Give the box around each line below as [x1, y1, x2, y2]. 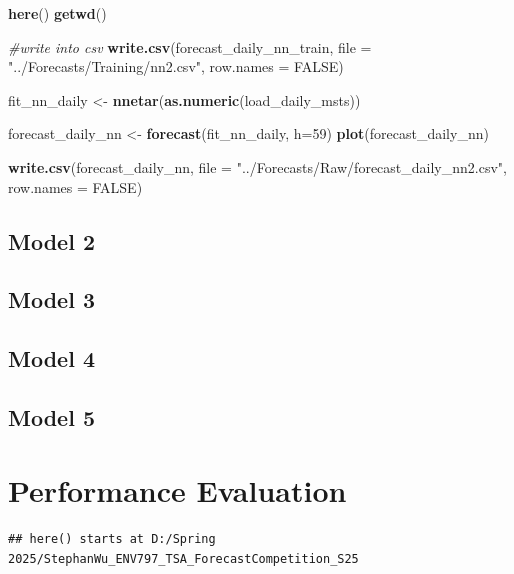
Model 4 [8, 343, 95, 374]
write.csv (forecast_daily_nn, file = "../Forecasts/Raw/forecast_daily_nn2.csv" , [8, 156, 507, 177]
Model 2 [8, 225, 95, 256]
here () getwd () [8, 3, 107, 23]
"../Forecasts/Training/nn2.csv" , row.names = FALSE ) [8, 56, 344, 77]
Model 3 [8, 284, 95, 315]
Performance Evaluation [8, 470, 347, 511]
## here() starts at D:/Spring [8, 532, 216, 547]
